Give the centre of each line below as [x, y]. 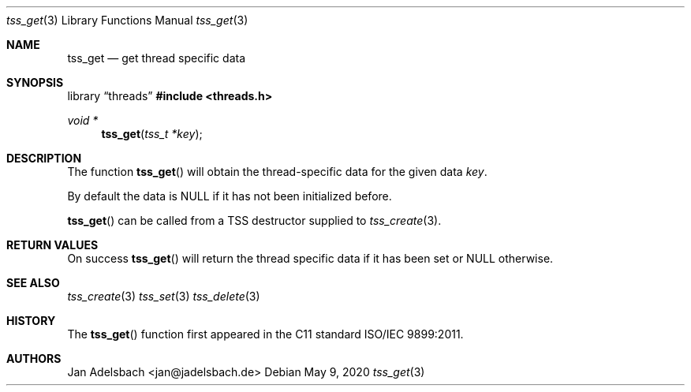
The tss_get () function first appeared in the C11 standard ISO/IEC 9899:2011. [265, 334]
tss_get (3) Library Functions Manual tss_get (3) [127, 20]
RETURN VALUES [52, 245]
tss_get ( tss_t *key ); [152, 134]
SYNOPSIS [35, 82]
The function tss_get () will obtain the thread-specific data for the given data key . [277, 172]
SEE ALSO [33, 283]
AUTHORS [34, 358]
